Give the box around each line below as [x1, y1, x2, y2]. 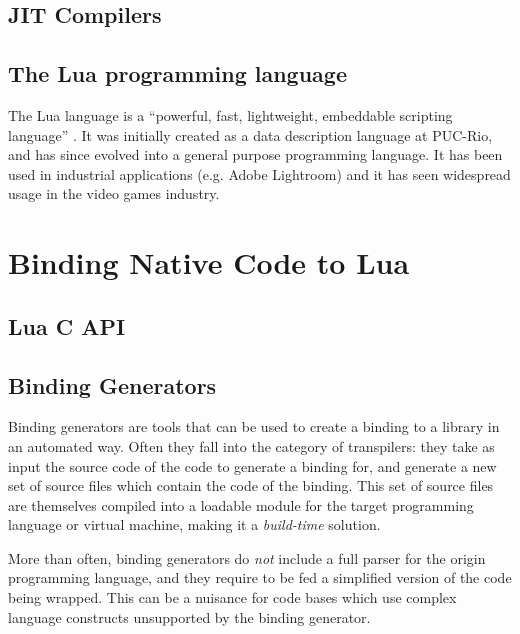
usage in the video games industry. [8, 183, 220, 204]
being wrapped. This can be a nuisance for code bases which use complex [8, 587, 457, 608]
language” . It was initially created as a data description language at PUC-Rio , [8, 124, 493, 145]
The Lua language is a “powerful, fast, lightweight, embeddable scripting [8, 104, 453, 125]
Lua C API [8, 310, 126, 341]
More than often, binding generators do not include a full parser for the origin [8, 547, 486, 568]
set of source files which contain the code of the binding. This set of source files [8, 475, 494, 496]
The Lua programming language [8, 58, 347, 89]
